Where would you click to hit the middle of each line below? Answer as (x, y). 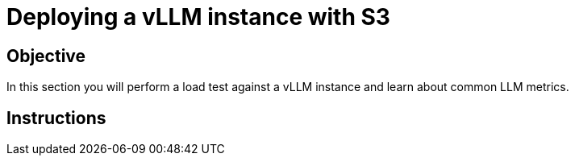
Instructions (56, 118)
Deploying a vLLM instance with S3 (198, 17)
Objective (46, 56)
